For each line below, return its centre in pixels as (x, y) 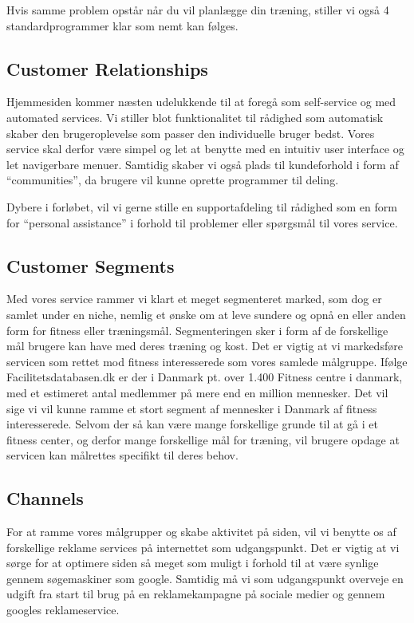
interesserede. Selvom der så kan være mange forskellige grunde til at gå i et (192, 424)
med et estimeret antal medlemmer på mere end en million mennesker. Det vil (197, 392)
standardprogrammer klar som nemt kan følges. (122, 25)
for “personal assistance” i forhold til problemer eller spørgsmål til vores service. (202, 222)
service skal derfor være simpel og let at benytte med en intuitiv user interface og (205, 149)
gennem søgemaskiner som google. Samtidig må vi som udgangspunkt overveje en (205, 578)
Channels (45, 498)
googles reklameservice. (63, 610)
